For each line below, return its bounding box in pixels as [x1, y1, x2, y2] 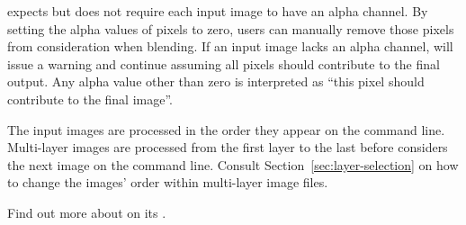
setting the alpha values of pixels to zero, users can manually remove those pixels [7, 19, 454, 38]
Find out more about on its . [7, 202, 166, 221]
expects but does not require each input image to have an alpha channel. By [7, 2, 428, 20]
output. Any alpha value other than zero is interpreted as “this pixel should [7, 72, 425, 91]
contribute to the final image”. [7, 89, 173, 108]
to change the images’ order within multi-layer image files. [7, 173, 328, 192]
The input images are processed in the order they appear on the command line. [7, 120, 445, 139]
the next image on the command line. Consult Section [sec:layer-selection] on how [7, 155, 459, 174]
